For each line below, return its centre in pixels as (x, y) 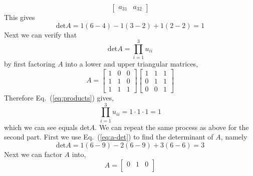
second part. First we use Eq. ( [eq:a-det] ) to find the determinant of (109, 137)
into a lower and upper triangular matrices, (132, 64)
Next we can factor (33, 154)
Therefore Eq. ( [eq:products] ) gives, (59, 97)
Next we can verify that (41, 34)
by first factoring (30, 64)
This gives (20, 17)
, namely (234, 137)
